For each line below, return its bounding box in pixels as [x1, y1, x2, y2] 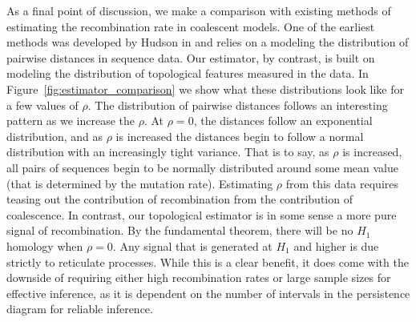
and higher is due [293, 237, 379, 254]
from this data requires [285, 175, 399, 191]
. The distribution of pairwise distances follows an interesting [87, 96, 388, 113]
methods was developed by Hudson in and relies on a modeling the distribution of [6, 34, 409, 50]
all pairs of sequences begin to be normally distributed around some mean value [6, 159, 398, 175]
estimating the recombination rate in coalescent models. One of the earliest [6, 18, 375, 34]
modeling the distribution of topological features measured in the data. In [6, 65, 369, 82]
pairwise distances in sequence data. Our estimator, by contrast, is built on [6, 49, 375, 66]
